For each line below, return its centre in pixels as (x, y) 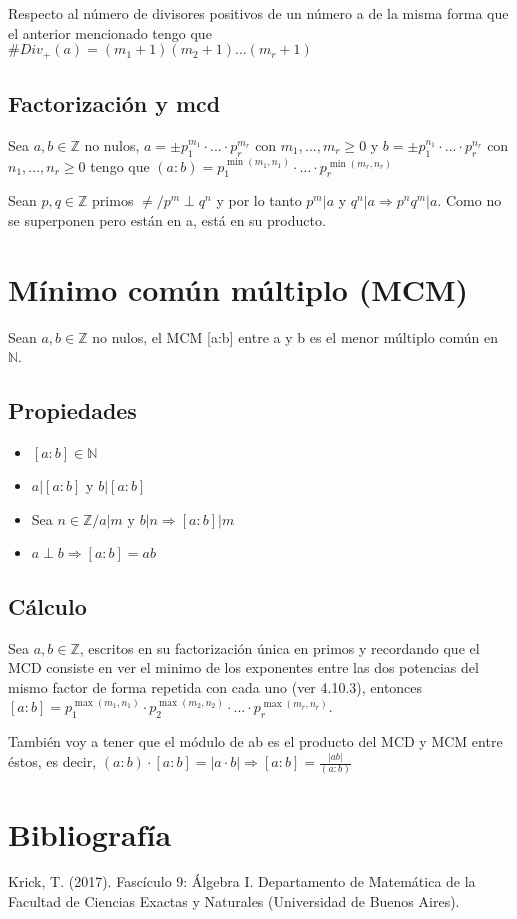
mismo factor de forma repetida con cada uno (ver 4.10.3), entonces (215, 686)
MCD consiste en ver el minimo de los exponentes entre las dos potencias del (243, 667)
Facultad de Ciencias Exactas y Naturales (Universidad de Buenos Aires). (234, 901)
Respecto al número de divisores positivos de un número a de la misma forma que (258, 13)
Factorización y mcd (114, 103)
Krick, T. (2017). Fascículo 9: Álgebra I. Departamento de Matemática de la (242, 881)
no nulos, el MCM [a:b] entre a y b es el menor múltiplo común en (295, 336)
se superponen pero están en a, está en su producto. (167, 220)
